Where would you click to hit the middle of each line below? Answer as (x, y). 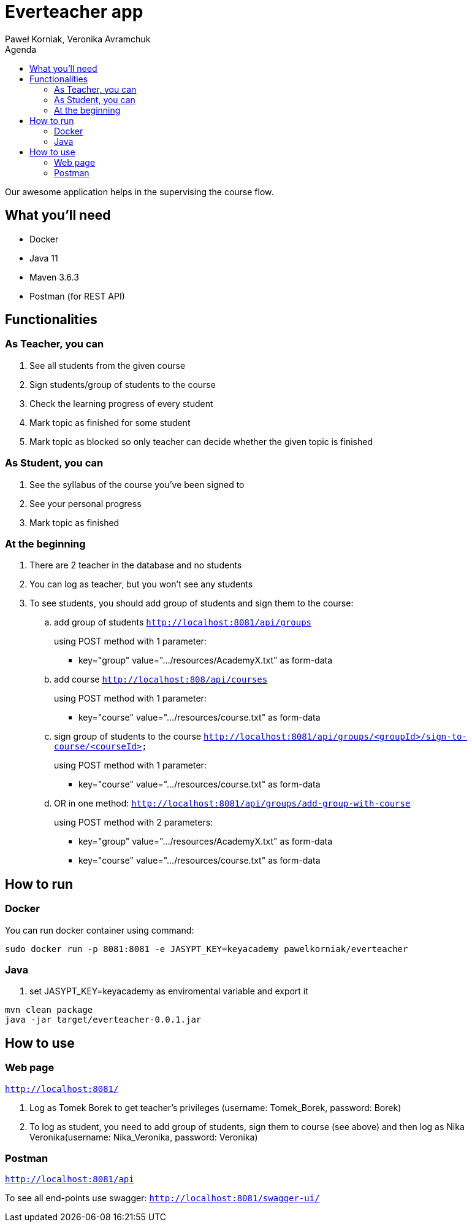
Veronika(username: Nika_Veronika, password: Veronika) (144, 1137)
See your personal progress (86, 503)
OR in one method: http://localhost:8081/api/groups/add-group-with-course (232, 803)
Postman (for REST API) (77, 296)
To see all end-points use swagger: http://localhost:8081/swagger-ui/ (162, 1198)
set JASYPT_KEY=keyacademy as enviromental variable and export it (169, 991)
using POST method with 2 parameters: (134, 823)
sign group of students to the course (128, 737)
